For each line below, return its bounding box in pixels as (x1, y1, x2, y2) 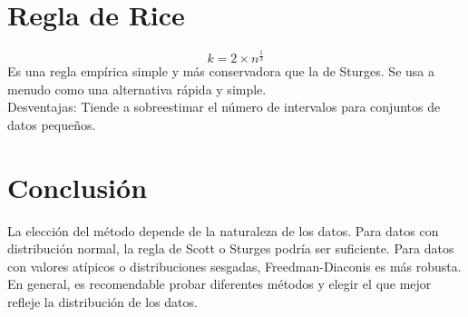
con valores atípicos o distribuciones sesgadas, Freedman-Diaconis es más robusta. (7, 256, 462, 275)
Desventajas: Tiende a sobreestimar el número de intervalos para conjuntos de (7, 97, 441, 116)
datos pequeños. (7, 114, 96, 134)
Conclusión (7, 168, 148, 205)
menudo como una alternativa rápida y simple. (7, 79, 267, 98)
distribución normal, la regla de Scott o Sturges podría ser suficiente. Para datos (7, 239, 454, 258)
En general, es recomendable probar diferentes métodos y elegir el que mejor (7, 274, 432, 293)
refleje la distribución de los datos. (7, 292, 198, 311)
